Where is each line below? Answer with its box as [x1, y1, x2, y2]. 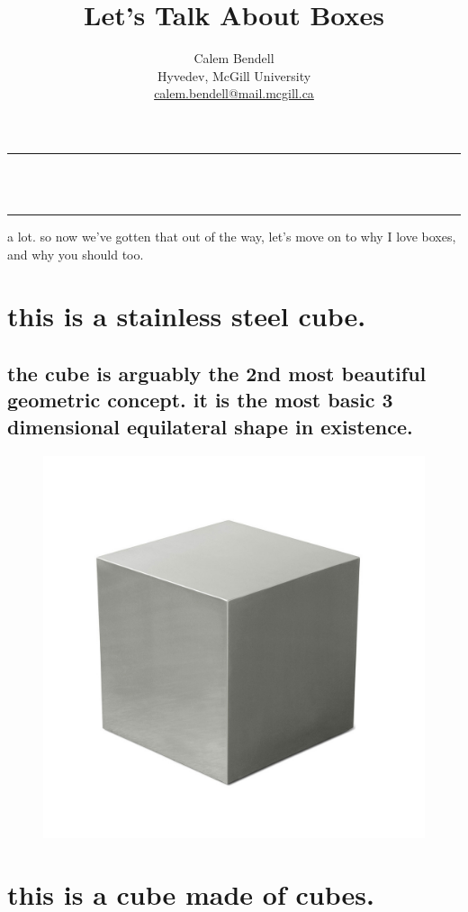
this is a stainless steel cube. [7, 297, 366, 334]
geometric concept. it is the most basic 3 [7, 386, 393, 414]
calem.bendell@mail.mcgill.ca [154, 84, 314, 103]
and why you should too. [7, 244, 144, 263]
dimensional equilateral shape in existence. [7, 412, 413, 440]
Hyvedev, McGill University [157, 66, 311, 85]
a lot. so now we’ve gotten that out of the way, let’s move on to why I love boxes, [7, 227, 456, 246]
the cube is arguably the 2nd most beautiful [7, 360, 427, 388]
